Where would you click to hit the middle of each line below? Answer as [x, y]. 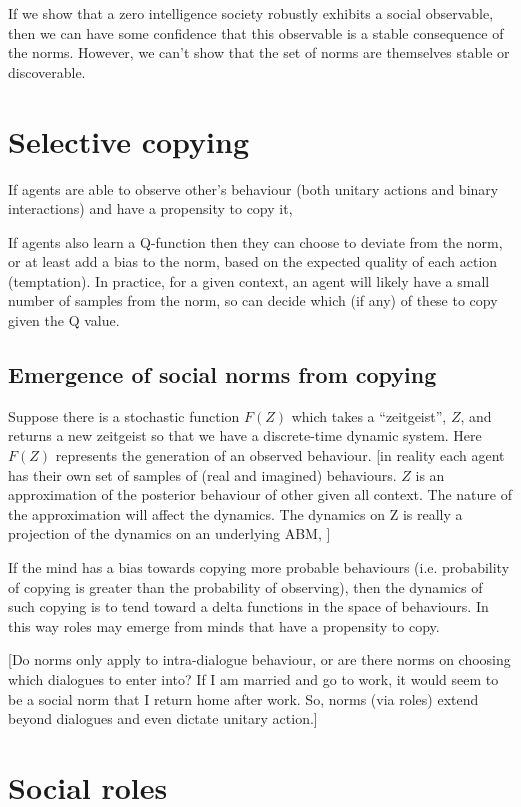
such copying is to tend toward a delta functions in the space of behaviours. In [248, 606]
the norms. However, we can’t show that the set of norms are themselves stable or [259, 52]
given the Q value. [64, 320]
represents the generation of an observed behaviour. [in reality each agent [280, 455]
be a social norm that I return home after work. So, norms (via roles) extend [243, 698]
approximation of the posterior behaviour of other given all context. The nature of [260, 494]
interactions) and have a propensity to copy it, [150, 208]
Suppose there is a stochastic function [124, 415]
